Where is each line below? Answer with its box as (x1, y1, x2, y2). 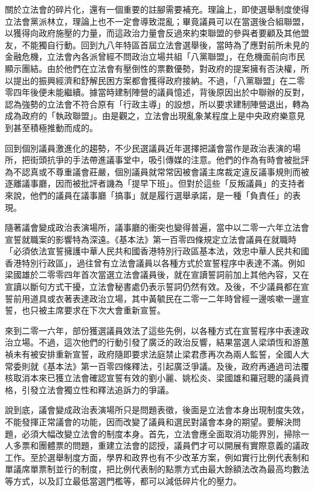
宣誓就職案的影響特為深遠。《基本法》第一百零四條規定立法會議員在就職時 (5, 233, 296, 245)
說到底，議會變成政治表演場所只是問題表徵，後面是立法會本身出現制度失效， (5, 403, 309, 416)
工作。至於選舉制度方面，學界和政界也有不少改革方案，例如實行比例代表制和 (5, 451, 309, 463)
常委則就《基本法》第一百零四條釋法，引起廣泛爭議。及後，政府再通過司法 (5, 359, 301, 372)
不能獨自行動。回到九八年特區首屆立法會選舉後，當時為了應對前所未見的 (21, 38, 309, 51)
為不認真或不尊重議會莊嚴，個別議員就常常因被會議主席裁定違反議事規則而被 (5, 165, 309, 178)
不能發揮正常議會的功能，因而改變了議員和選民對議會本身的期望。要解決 (5, 416, 292, 428)
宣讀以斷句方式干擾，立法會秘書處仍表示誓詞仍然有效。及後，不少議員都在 (5, 280, 301, 293)
